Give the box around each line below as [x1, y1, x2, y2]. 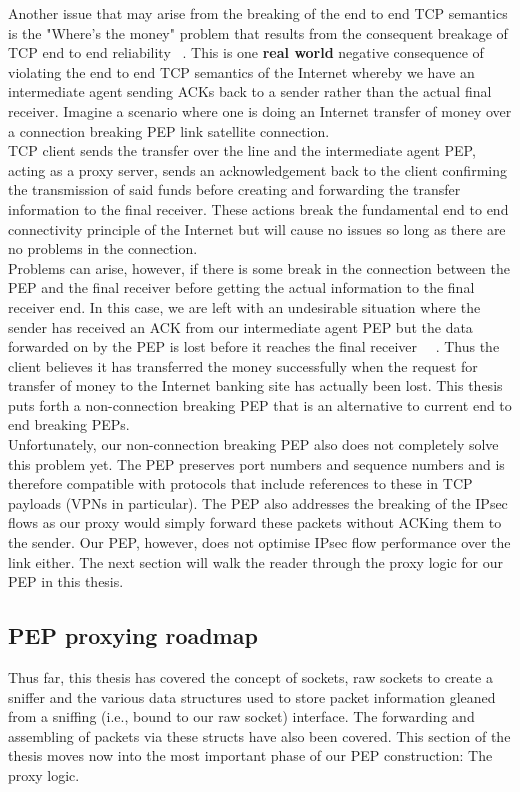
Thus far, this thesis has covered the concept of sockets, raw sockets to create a [8, 667, 493, 688]
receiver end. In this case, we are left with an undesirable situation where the [8, 296, 481, 317]
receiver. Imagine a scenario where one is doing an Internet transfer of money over [8, 100, 512, 121]
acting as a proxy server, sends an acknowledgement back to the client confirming [8, 159, 507, 180]
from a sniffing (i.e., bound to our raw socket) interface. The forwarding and [8, 706, 475, 727]
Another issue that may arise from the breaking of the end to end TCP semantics [8, 3, 508, 23]
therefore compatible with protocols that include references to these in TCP [8, 473, 473, 494]
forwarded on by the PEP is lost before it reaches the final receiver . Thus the [8, 336, 500, 357]
